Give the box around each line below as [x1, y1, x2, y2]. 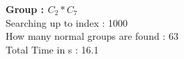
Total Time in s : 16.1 [6, 42, 99, 56]
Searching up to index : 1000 [6, 15, 128, 29]
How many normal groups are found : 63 [6, 29, 178, 43]
